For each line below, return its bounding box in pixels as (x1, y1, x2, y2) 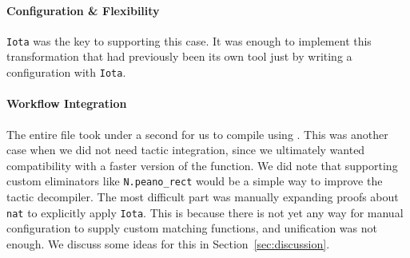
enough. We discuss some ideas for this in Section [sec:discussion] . (6, 235, 330, 252)
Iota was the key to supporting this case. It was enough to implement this (6, 32, 372, 49)
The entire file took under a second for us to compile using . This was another (6, 125, 388, 142)
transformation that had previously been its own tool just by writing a (6, 48, 352, 65)
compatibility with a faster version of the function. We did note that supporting (6, 157, 398, 173)
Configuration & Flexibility (6, 2, 160, 18)
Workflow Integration (6, 95, 127, 112)
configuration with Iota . (6, 64, 126, 81)
